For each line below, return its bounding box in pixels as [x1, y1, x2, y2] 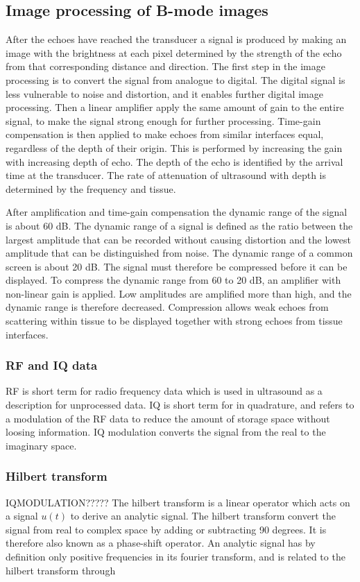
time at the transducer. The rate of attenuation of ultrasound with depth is [6, 168, 327, 182]
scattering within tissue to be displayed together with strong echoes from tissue [6, 314, 343, 328]
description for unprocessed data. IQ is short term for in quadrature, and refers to [6, 397, 354, 412]
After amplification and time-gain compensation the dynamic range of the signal [6, 205, 348, 219]
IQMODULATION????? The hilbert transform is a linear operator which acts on [6, 495, 350, 509]
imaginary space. [6, 438, 77, 452]
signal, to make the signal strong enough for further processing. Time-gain [6, 113, 321, 128]
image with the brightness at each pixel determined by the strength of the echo [6, 45, 342, 60]
